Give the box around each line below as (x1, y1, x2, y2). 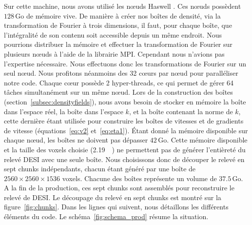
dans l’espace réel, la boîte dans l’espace (4, 106, 123, 116)
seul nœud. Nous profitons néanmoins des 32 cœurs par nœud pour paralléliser (4, 68, 238, 78)
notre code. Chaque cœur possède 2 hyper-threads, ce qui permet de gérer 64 (4, 77, 234, 87)
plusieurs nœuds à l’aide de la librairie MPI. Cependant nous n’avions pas (4, 48, 225, 59)
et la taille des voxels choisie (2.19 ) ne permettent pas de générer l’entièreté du (4, 144, 246, 154)
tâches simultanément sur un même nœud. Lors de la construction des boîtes (4, 87, 233, 97)
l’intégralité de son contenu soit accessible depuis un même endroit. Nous (4, 29, 222, 40)
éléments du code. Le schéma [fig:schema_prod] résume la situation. (4, 211, 209, 222)
